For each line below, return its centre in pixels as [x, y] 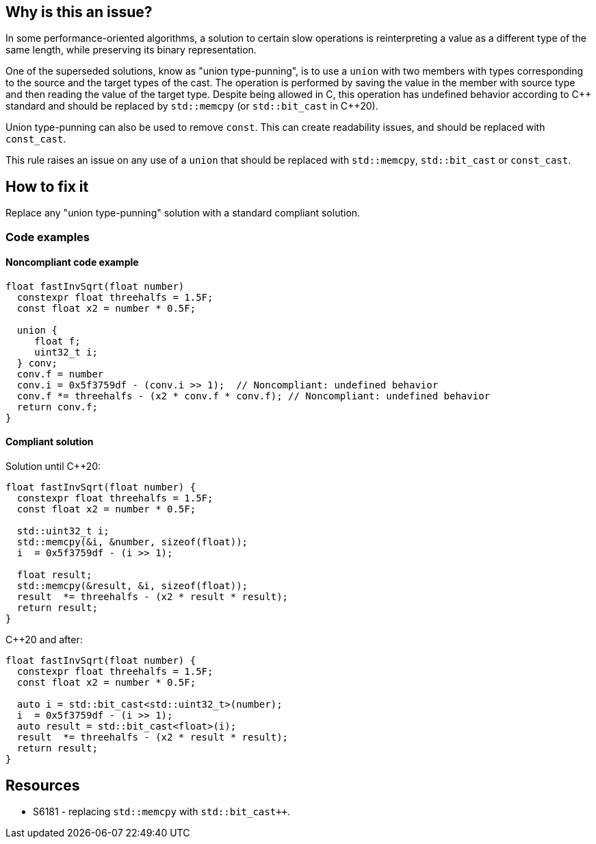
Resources [43, 785]
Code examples [48, 237]
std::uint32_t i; [63, 531]
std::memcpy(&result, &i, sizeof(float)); [132, 586]
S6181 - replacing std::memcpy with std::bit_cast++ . [162, 811]
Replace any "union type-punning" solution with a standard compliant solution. [183, 213]
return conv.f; [57, 407]
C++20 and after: [44, 640]
